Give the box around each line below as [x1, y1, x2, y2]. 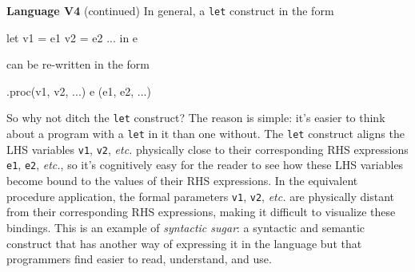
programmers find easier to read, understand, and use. [6, 250, 272, 267]
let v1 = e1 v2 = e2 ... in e [6, 29, 138, 45]
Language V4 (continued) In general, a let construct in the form [6, 2, 334, 18]
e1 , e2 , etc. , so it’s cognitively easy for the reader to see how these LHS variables [6, 156, 404, 173]
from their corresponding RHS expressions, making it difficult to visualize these [6, 203, 396, 220]
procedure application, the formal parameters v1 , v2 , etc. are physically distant [6, 187, 395, 204]
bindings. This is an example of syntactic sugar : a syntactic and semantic [6, 219, 365, 235]
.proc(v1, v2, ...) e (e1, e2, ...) [6, 82, 151, 99]
